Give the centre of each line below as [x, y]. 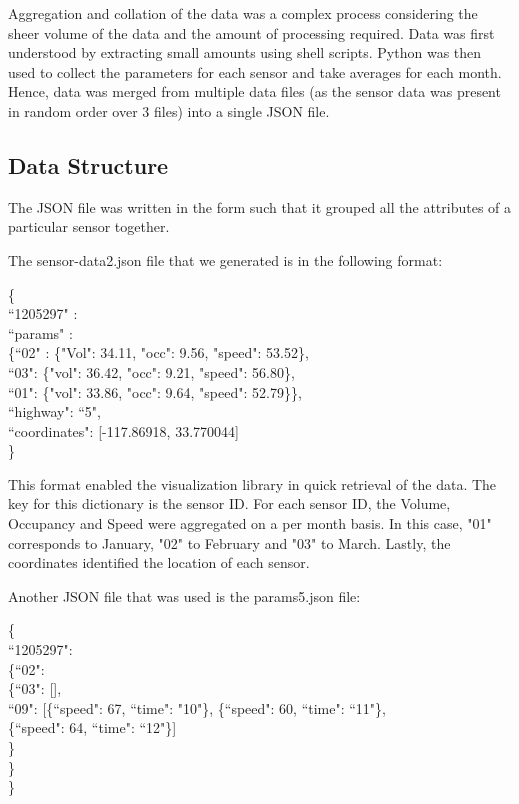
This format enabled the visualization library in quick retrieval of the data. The [252, 483]
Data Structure [88, 164]
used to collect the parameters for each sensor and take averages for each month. [255, 71]
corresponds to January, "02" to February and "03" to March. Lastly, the [229, 542]
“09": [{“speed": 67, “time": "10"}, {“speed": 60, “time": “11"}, [197, 707]
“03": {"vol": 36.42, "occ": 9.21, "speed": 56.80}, [151, 371]
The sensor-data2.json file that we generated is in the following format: [225, 259]
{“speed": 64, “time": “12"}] [92, 727]
